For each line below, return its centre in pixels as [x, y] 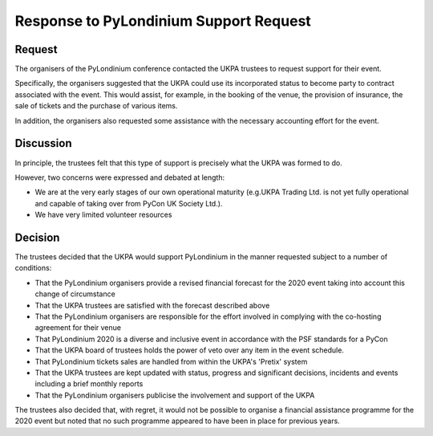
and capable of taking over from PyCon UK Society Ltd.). [129, 203]
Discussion [43, 143]
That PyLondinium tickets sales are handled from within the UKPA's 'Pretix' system [171, 361]
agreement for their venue [78, 328]
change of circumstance [75, 294]
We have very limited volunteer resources [103, 215]
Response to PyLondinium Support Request [163, 21]
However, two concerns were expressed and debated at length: [119, 177]
